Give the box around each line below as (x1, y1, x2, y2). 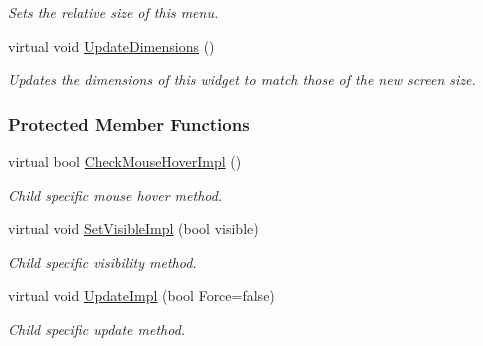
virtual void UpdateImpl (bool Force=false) (8, 285, 275, 306)
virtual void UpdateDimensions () (8, 35, 215, 56)
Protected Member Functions (8, 111, 250, 136)
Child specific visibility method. (8, 251, 197, 272)
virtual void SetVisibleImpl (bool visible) (8, 218, 259, 239)
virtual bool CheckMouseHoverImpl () (8, 151, 242, 171)
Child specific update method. (8, 318, 186, 339)
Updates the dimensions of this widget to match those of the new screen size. (8, 69, 476, 90)
